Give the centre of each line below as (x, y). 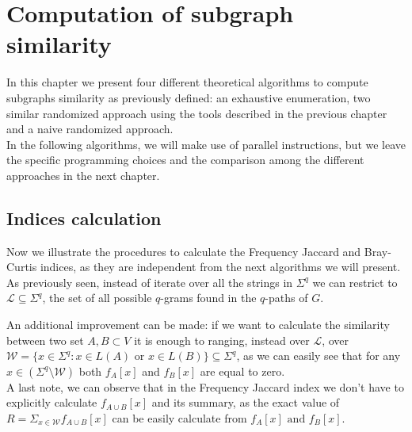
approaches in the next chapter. (83, 175)
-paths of (286, 298)
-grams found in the (208, 298)
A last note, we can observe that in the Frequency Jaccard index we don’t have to (205, 386)
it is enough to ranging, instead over (222, 340)
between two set (45, 340)
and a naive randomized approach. (90, 129)
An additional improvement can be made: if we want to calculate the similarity (198, 325)
